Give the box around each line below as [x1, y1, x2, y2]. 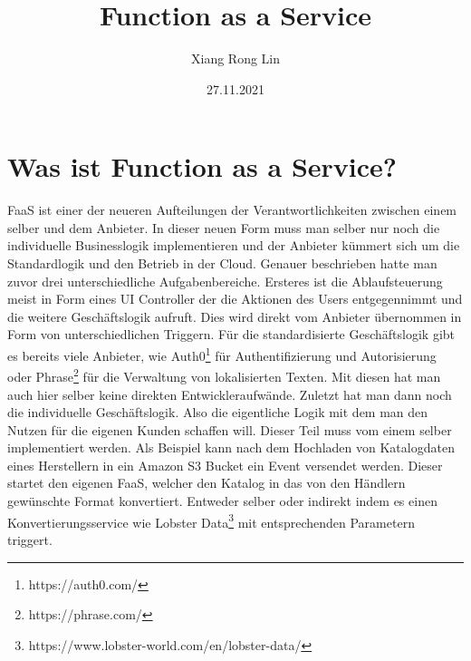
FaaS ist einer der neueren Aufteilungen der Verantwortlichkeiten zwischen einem [7, 200, 457, 219]
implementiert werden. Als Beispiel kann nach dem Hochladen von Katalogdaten [7, 438, 455, 457]
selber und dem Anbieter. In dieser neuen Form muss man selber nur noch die [7, 218, 440, 237]
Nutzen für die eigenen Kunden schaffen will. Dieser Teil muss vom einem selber [7, 420, 452, 439]
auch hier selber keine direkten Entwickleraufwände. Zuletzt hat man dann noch [7, 384, 452, 403]
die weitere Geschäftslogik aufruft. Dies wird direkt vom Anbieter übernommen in [7, 306, 462, 326]
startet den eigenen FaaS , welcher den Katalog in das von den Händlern [7, 473, 406, 492]
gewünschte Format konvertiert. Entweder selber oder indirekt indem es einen [7, 491, 437, 510]
